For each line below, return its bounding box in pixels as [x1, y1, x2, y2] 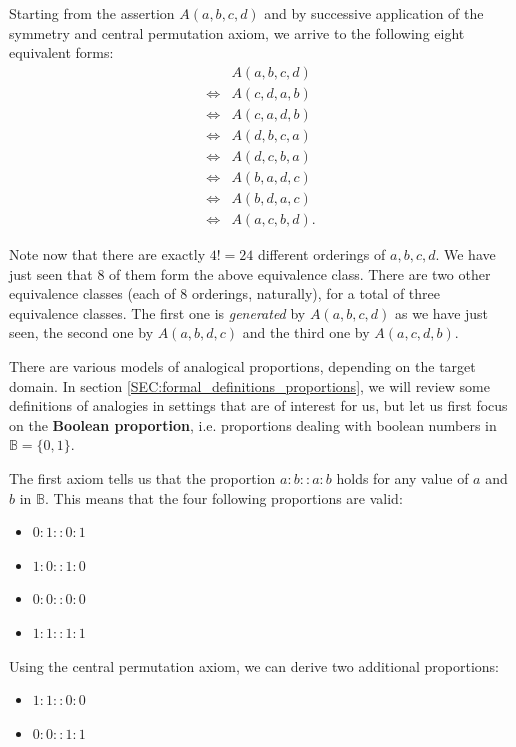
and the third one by [242, 322, 370, 343]
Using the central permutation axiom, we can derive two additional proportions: [9, 655, 499, 676]
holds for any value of [336, 467, 469, 488]
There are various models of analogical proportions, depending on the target [9, 356, 476, 376]
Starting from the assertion [9, 3, 175, 23]
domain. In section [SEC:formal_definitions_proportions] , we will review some [9, 375, 490, 396]
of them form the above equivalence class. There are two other [109, 263, 491, 284]
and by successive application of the [264, 3, 484, 23]
